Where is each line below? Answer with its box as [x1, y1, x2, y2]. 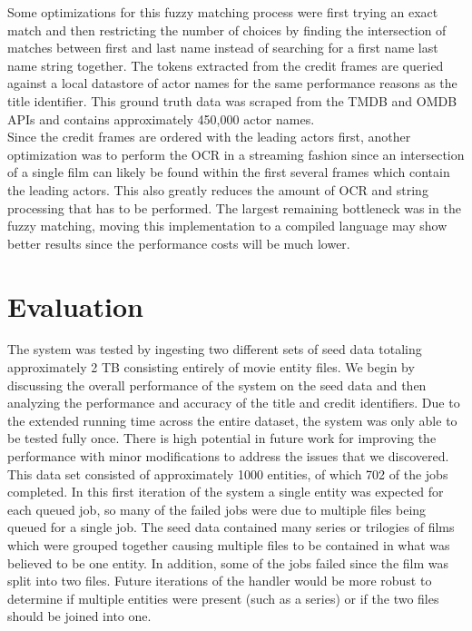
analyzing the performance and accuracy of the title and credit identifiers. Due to [7, 393, 460, 412]
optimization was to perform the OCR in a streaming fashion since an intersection [7, 144, 465, 163]
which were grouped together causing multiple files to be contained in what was [7, 535, 450, 554]
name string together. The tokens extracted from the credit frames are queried [7, 55, 444, 74]
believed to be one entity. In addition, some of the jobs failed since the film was [7, 553, 449, 572]
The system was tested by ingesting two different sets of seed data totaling [7, 340, 422, 359]
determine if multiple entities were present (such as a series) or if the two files [7, 588, 439, 607]
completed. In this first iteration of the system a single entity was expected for [7, 482, 444, 501]
